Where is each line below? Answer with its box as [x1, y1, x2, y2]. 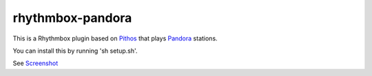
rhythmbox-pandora [12, 10, 132, 25]
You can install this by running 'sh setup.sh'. [12, 47, 138, 55]
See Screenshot [12, 59, 59, 68]
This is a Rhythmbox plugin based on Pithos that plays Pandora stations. [12, 34, 218, 42]
